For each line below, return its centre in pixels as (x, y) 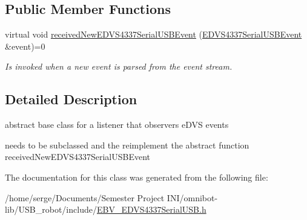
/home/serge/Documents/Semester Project (85, 197)
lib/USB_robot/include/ (51, 209)
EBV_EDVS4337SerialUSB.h (151, 209)
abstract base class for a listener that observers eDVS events (117, 125)
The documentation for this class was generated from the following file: (137, 177)
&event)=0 (25, 46)
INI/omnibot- (192, 197)
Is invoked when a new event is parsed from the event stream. (119, 66)
